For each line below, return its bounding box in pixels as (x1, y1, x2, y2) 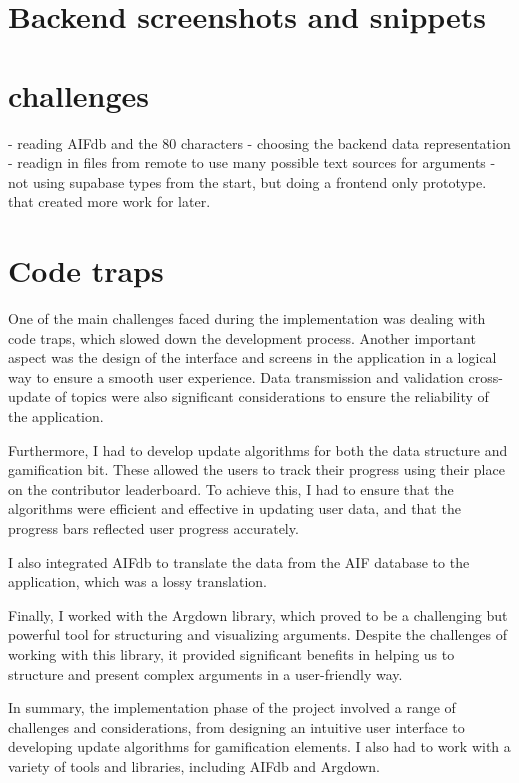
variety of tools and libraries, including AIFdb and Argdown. (8, 755, 380, 776)
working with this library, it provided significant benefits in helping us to (8, 643, 455, 664)
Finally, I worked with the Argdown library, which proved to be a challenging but (8, 604, 508, 625)
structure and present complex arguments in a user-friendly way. (8, 663, 403, 684)
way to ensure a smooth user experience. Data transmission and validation (8, 366, 464, 387)
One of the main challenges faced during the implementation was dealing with (8, 308, 486, 328)
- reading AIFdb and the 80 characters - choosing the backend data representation (8, 132, 511, 153)
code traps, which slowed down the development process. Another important (8, 327, 476, 348)
